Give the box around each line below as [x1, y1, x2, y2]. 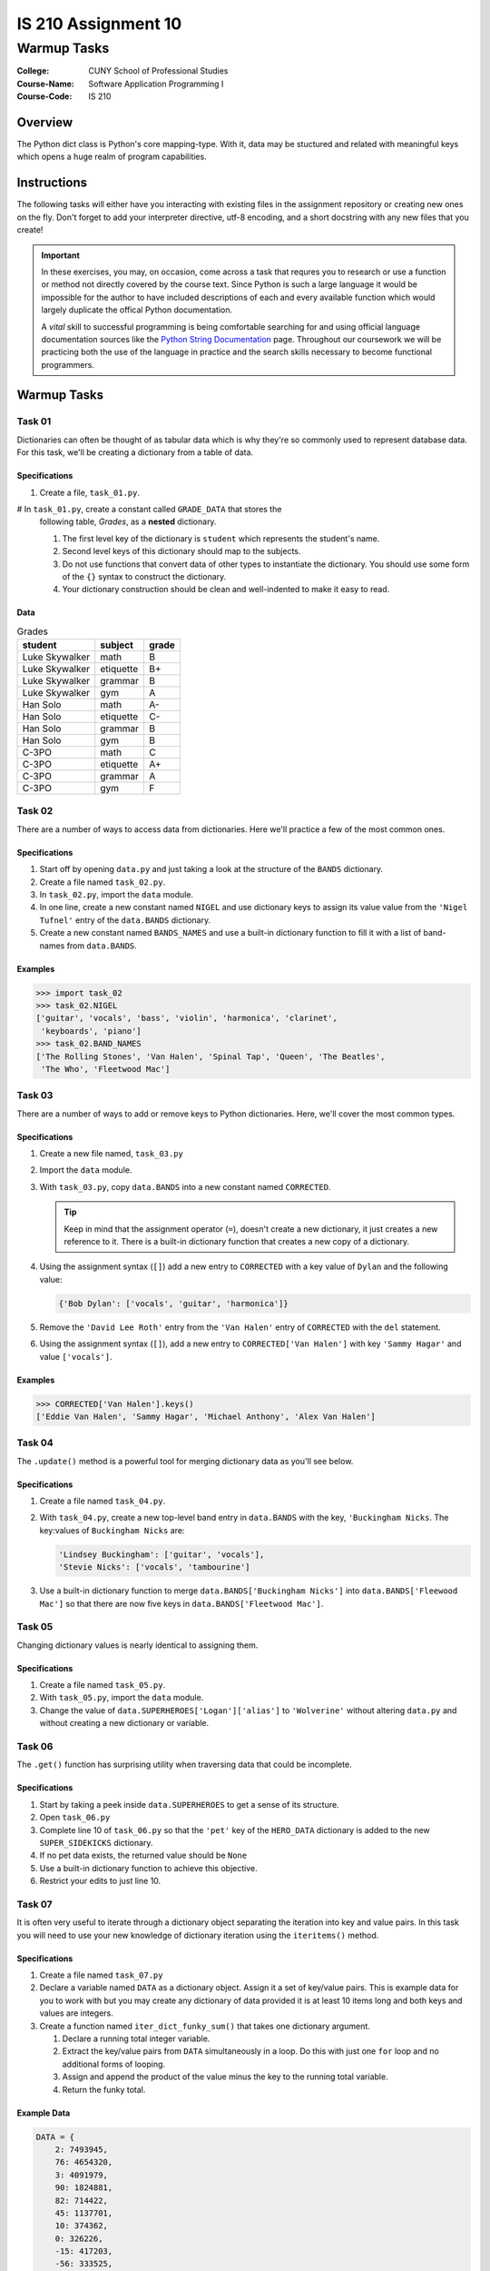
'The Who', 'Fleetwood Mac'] [41, 1064, 171, 1074]
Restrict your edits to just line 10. [39, 1876, 162, 1887]
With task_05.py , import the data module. [39, 1692, 204, 1703]
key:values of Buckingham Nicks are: [39, 1524, 185, 1535]
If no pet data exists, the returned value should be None [39, 1850, 248, 1861]
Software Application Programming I [88, 78, 224, 89]
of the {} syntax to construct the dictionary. [62, 570, 227, 581]
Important [41, 250, 81, 261]
